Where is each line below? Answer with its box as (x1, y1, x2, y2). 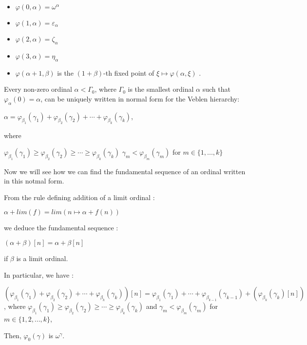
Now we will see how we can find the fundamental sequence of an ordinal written (4, 166, 246, 176)
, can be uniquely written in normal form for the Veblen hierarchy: (40, 93, 240, 103)
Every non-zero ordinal (4, 84, 72, 94)
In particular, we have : (4, 269, 74, 280)
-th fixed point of (103, 67, 154, 78)
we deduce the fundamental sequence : (4, 223, 118, 233)
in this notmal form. (4, 176, 64, 186)
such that (202, 84, 230, 94)
